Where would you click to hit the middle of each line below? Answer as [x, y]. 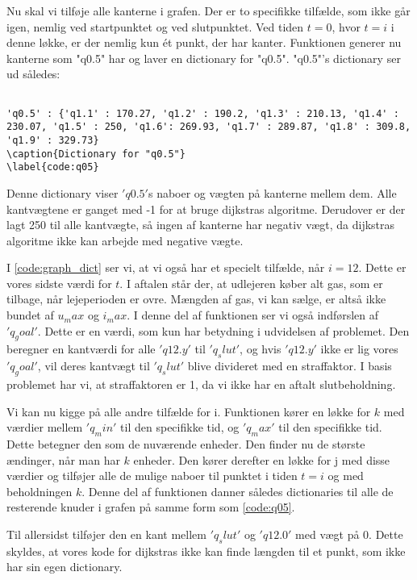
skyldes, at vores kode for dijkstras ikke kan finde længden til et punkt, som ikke [206, 551]
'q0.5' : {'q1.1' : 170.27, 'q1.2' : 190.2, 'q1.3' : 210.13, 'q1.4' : [203, 113]
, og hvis [261, 349]
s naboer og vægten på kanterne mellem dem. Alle [272, 192]
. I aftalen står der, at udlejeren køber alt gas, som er [251, 283]
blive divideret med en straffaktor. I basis [290, 366]
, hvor [346, 26]
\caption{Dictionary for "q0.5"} [96, 154]
